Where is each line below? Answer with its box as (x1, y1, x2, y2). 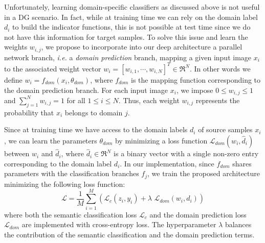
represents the (195, 94, 240, 105)
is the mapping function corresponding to (131, 74, 261, 85)
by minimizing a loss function (115, 135, 208, 145)
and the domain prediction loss (149, 209, 247, 220)
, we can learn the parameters (4, 135, 97, 145)
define (4, 74, 23, 85)
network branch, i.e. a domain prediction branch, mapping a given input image (4, 52, 252, 62)
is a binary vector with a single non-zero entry (114, 148, 259, 159)
